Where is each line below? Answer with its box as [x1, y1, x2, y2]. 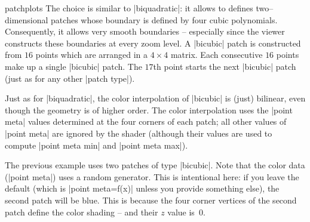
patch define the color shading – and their [5, 205, 158, 218]
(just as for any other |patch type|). [5, 72, 135, 84]
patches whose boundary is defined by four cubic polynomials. [51, 13, 278, 26]
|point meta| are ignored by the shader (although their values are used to [5, 127, 272, 139]
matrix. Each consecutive [170, 48, 263, 61]
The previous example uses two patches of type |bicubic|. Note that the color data [5, 159, 305, 171]
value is [167, 205, 195, 218]
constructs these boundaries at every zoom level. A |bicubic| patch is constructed [5, 36, 301, 49]
